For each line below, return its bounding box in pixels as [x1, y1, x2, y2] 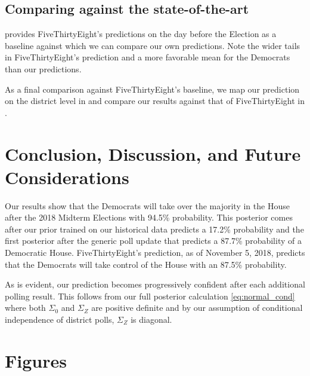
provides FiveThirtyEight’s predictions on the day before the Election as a [5, 27, 277, 40]
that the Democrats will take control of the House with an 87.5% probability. [5, 258, 287, 270]
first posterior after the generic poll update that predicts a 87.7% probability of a [5, 234, 302, 247]
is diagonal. [131, 313, 172, 326]
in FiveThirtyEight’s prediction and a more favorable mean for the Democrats [5, 51, 290, 63]
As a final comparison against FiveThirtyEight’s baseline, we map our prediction [5, 82, 300, 95]
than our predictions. [5, 62, 82, 75]
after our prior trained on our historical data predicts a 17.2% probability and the [5, 222, 304, 235]
